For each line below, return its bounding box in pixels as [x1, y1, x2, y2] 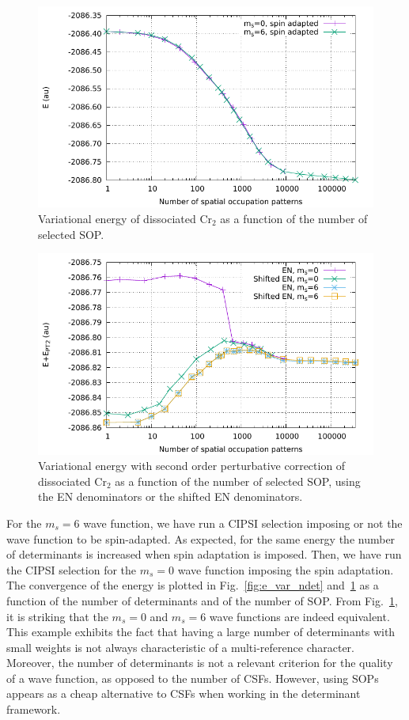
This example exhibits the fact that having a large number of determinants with [6, 623, 396, 640]
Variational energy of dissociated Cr [38, 210, 213, 226]
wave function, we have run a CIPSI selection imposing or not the [83, 514, 403, 531]
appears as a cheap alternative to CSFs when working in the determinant [6, 685, 361, 702]
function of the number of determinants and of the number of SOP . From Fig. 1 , [6, 592, 398, 608]
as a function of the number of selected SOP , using [115, 472, 361, 489]
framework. [6, 701, 61, 718]
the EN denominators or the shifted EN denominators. [38, 488, 303, 505]
